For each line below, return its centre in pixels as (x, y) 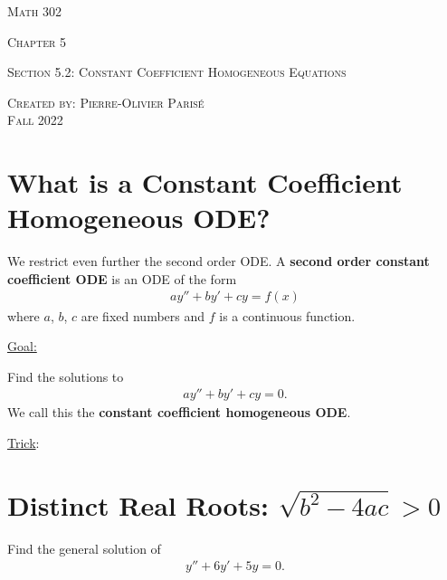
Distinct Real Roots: (138, 504)
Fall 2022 (35, 120)
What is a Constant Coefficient (205, 182)
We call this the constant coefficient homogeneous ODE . (179, 412)
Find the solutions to (66, 376)
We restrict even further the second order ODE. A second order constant (219, 261)
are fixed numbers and (143, 315)
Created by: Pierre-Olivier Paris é (106, 102)
